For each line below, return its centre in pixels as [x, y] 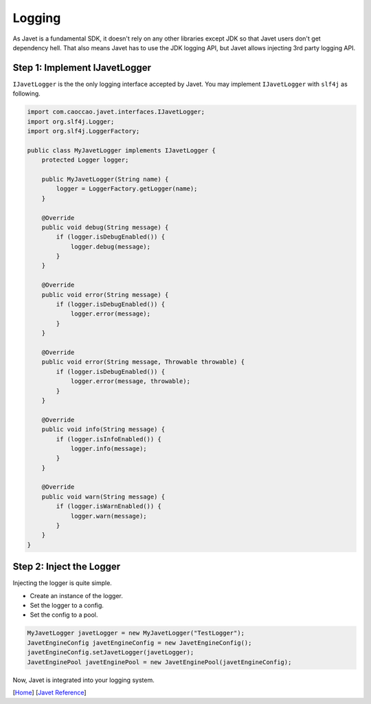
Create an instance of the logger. [76, 595]
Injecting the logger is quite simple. [63, 583]
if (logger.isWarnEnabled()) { [109, 506]
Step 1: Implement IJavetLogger [82, 68]
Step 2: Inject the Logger [67, 567]
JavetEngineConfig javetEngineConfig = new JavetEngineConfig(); [139, 642]
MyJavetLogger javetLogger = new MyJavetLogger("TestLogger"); [136, 633]
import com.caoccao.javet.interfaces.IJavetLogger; [116, 112]
